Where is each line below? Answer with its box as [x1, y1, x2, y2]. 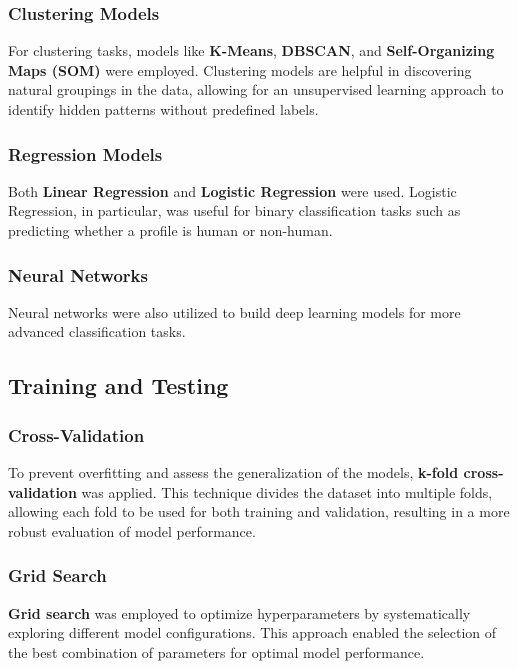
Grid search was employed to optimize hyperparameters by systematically [8, 602, 471, 623]
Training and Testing [8, 370, 229, 401]
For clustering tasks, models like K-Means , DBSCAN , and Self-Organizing [8, 40, 495, 61]
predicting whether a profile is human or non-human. [8, 220, 333, 240]
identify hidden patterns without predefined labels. [8, 99, 319, 119]
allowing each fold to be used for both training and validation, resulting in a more [8, 501, 510, 522]
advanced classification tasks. [8, 321, 186, 342]
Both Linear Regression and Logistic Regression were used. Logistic [8, 180, 457, 201]
